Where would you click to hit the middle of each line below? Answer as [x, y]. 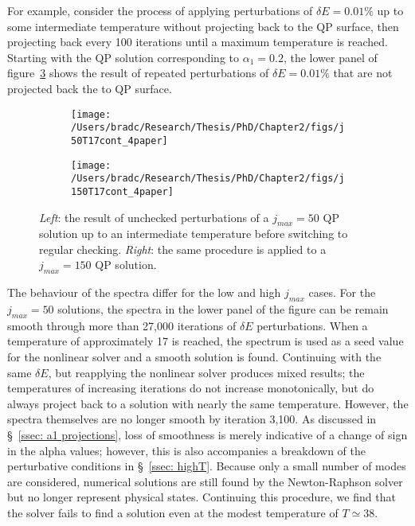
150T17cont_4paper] [122, 191]
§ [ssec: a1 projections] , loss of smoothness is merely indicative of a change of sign [207, 435]
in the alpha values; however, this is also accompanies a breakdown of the [186, 450]
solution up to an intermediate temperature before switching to [194, 234]
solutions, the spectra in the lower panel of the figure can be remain [223, 309]
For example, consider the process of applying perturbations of [160, 10]
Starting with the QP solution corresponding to [123, 57]
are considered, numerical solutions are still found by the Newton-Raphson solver [205, 481]
